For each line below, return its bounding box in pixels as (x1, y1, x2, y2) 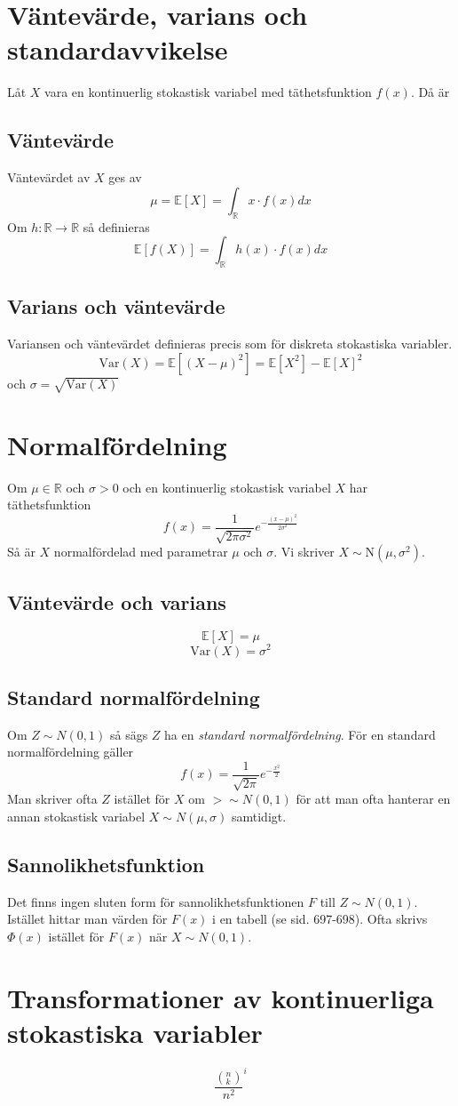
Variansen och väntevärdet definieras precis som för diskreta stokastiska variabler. (7, 334, 453, 353)
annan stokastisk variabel (7, 806, 146, 825)
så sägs (109, 725, 148, 743)
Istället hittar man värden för (7, 910, 168, 928)
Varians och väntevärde (7, 293, 225, 320)
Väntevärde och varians (7, 588, 226, 615)
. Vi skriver (273, 542, 335, 561)
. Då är (410, 83, 450, 101)
